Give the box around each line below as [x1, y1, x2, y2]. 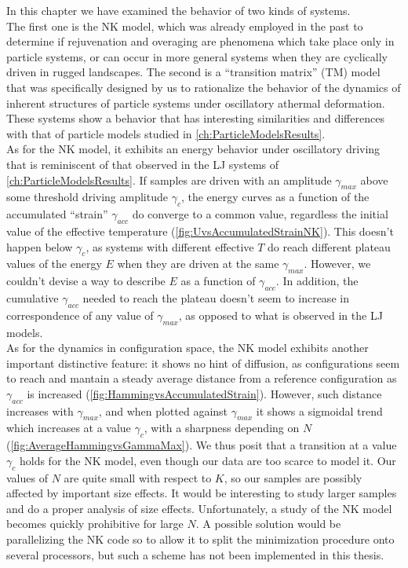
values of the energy [6, 255, 102, 272]
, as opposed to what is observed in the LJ [178, 306, 383, 323]
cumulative [6, 289, 59, 306]
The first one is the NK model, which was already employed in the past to [6, 17, 363, 34]
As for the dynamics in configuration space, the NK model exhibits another [6, 339, 369, 356]
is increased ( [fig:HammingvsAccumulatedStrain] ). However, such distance [27, 385, 382, 401]
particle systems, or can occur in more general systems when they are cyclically [6, 48, 388, 64]
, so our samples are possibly [224, 469, 362, 486]
